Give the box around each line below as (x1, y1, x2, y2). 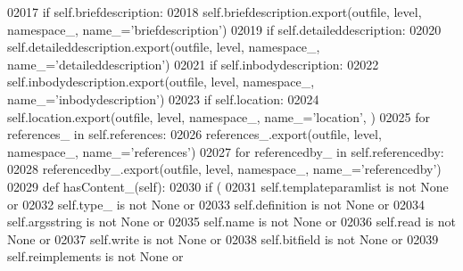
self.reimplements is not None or (7, 247, 184, 266)
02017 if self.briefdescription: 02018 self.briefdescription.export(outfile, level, (7, 3, 422, 21)
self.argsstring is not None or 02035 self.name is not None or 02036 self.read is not (7, 212, 456, 231)
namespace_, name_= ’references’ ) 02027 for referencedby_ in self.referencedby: (7, 142, 444, 160)
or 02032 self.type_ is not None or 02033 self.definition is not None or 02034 (7, 194, 426, 213)
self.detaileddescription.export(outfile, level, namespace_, (7, 37, 320, 56)
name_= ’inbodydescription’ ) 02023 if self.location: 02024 (7, 89, 319, 108)
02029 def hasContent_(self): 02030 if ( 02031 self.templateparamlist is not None (7, 177, 449, 195)
